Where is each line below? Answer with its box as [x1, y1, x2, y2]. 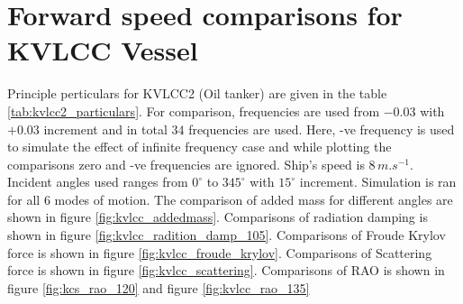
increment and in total [43, 119, 168, 138]
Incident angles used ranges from [7, 172, 188, 191]
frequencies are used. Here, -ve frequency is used [188, 119, 455, 138]
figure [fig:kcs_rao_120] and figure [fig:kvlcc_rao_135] [7, 278, 310, 297]
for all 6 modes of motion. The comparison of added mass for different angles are [7, 189, 453, 208]
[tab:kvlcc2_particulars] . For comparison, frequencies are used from [7, 101, 380, 120]
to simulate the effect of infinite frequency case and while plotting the [7, 137, 392, 156]
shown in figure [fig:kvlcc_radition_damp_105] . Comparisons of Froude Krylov [7, 226, 446, 244]
